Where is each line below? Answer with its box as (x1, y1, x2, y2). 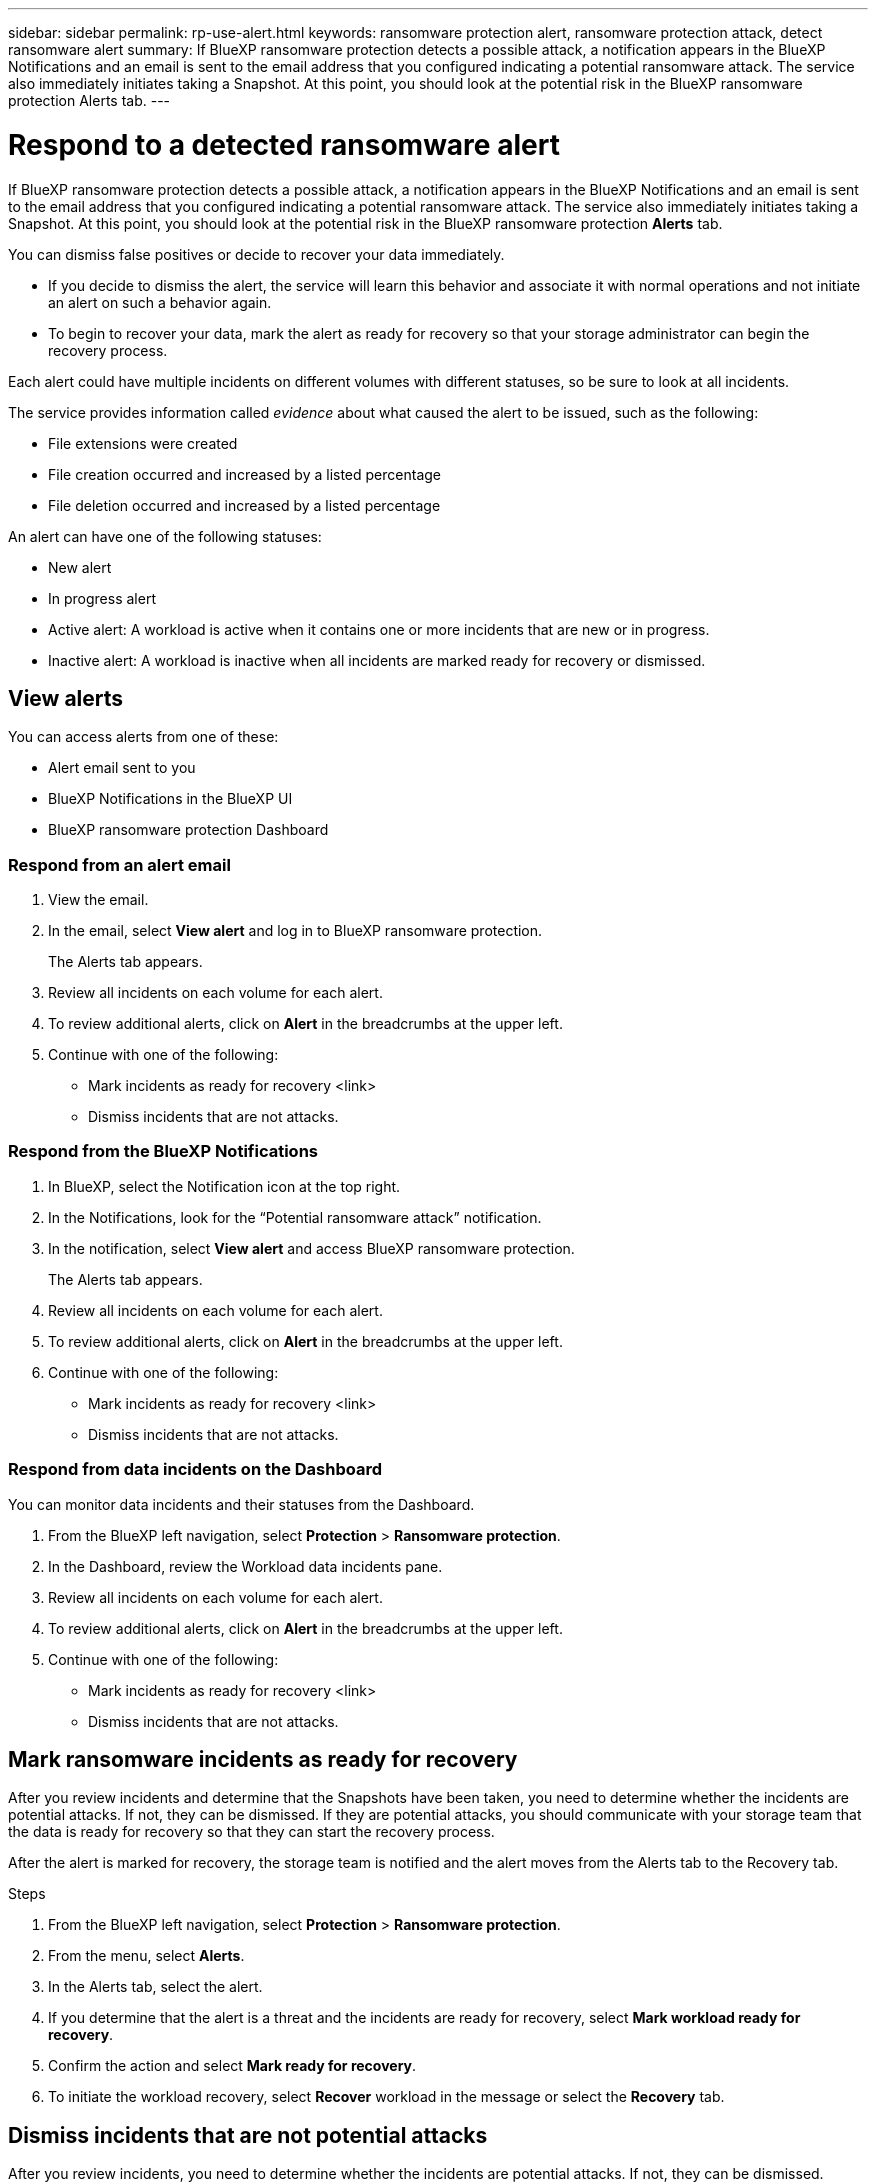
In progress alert (48, 589, 156, 607)
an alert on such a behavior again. (48, 293, 272, 311)
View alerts (8, 685, 124, 711)
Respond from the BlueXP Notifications (8, 1141, 318, 1162)
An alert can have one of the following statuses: (8, 527, 322, 545)
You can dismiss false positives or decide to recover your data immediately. (8, 245, 505, 263)
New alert (48, 558, 112, 576)
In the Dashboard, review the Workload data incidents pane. (48, 1557, 443, 1575)
